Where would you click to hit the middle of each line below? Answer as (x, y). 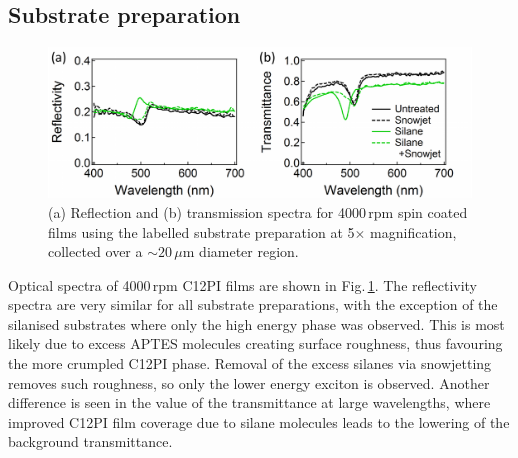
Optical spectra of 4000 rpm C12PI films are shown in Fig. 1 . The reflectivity (242, 284)
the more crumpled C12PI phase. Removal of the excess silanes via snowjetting (250, 363)
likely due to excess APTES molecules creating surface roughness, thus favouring (255, 343)
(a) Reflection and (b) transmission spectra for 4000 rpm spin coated (258, 211)
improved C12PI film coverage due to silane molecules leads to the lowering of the (259, 421)
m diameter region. (240, 251)
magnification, (413, 231)
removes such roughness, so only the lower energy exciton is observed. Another (249, 382)
